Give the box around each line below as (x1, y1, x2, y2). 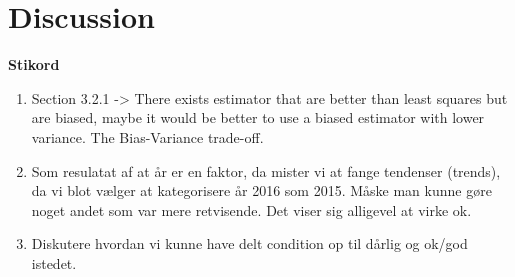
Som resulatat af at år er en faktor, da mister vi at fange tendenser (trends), (31, 160, 501, 181)
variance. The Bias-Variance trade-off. (31, 126, 264, 147)
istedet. (31, 252, 77, 273)
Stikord (8, 54, 60, 75)
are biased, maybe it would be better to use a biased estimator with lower (31, 107, 485, 128)
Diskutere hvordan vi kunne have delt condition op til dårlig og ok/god (31, 233, 468, 254)
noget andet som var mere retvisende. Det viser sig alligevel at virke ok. (31, 199, 472, 220)
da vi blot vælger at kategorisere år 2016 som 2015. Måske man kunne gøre (31, 180, 492, 201)
